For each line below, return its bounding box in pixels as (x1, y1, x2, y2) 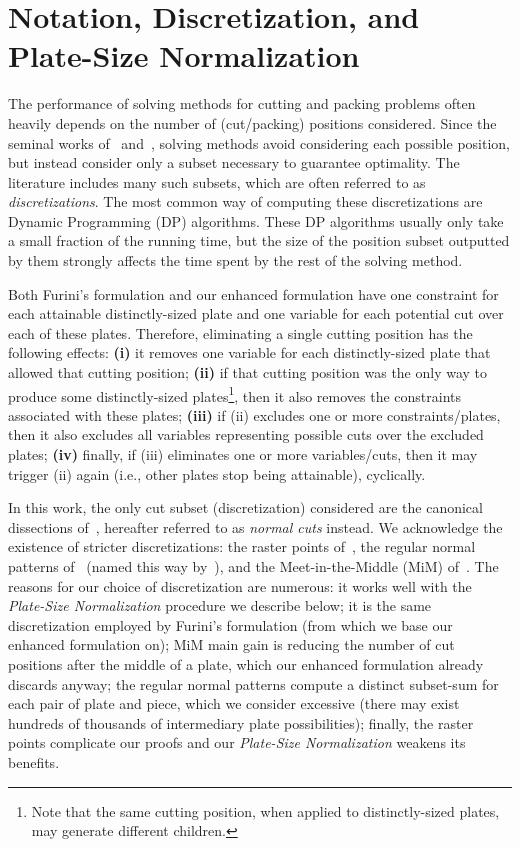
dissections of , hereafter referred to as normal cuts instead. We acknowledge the (8, 516, 503, 537)
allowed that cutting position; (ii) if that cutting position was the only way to (8, 362, 488, 383)
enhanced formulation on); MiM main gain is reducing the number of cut (8, 634, 455, 655)
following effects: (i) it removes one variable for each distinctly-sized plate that (8, 342, 491, 363)
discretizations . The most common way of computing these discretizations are (8, 191, 483, 212)
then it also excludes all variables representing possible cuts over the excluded (8, 424, 484, 445)
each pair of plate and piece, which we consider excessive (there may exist (8, 693, 460, 714)
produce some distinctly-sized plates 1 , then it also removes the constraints (8, 382, 461, 406)
